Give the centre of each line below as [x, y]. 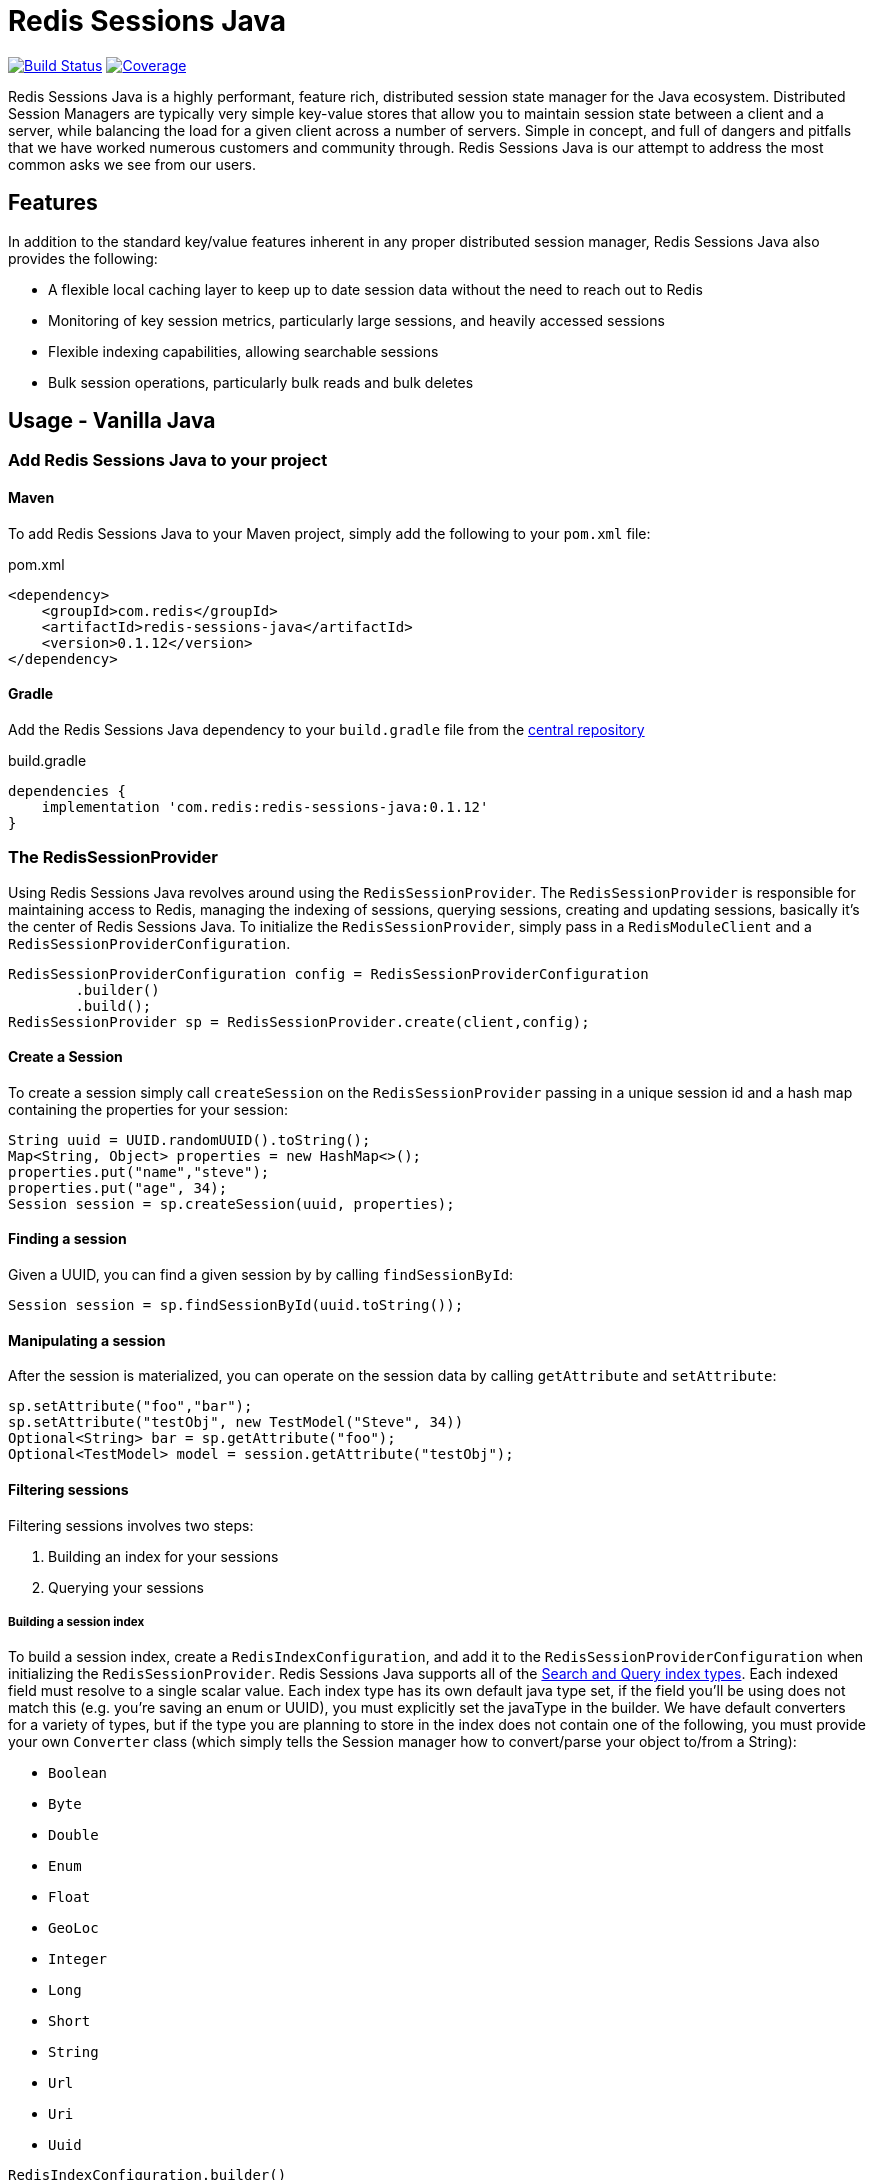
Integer [78, 1959]
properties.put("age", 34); [118, 1187]
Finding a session [67, 1239]
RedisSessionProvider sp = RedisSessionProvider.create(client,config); [299, 1021]
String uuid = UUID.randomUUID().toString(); [189, 1139]
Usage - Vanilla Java [112, 421]
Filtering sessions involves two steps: [131, 1525]
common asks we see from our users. [132, 164]
